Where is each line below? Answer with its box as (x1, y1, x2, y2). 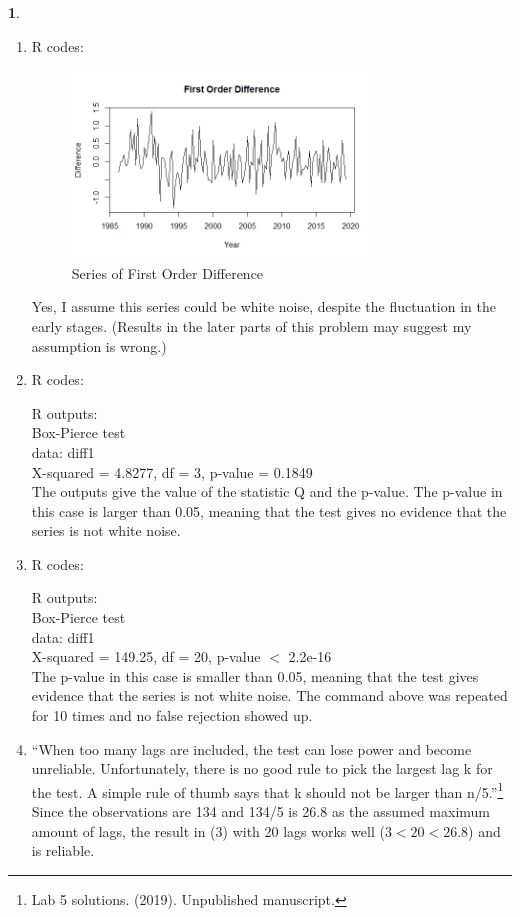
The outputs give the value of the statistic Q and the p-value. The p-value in (31, 481, 503, 502)
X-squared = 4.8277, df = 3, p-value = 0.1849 (31, 461, 313, 482)
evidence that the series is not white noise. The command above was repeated (31, 685, 508, 706)
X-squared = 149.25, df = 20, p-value (31, 646, 261, 667)
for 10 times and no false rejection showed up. (31, 705, 313, 726)
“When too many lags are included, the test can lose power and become (31, 738, 472, 759)
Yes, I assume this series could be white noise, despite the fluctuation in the (31, 296, 496, 317)
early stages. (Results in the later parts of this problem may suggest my (31, 315, 472, 336)
